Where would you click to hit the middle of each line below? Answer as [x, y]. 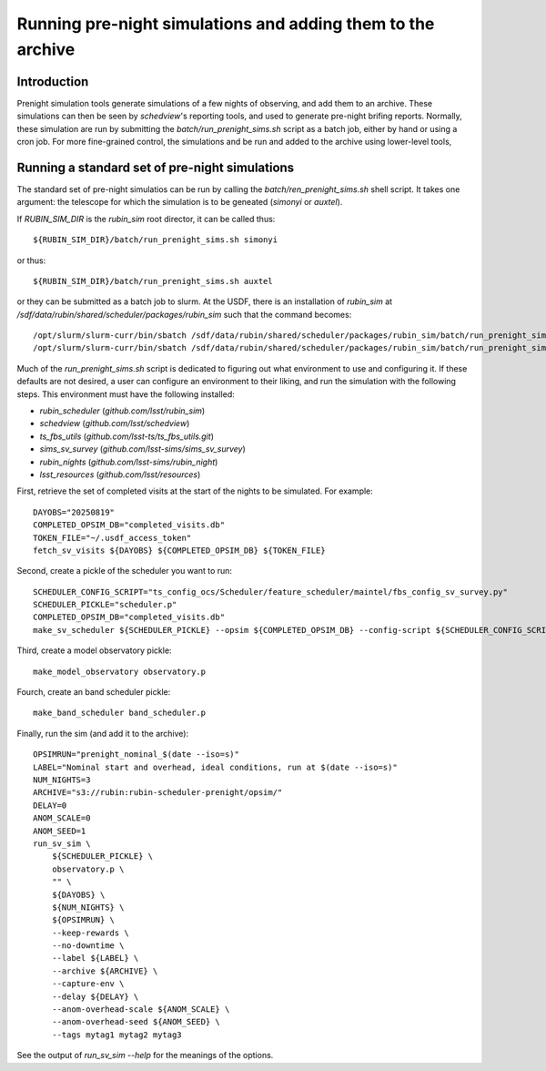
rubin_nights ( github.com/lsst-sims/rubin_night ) [129, 462]
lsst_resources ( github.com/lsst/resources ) [120, 474]
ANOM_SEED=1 [60, 831]
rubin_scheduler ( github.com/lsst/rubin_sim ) [122, 411]
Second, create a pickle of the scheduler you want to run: [124, 571]
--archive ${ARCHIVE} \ [105, 971]
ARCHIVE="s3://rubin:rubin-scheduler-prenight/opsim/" [158, 793]
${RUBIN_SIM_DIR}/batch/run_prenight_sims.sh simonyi [155, 240]
